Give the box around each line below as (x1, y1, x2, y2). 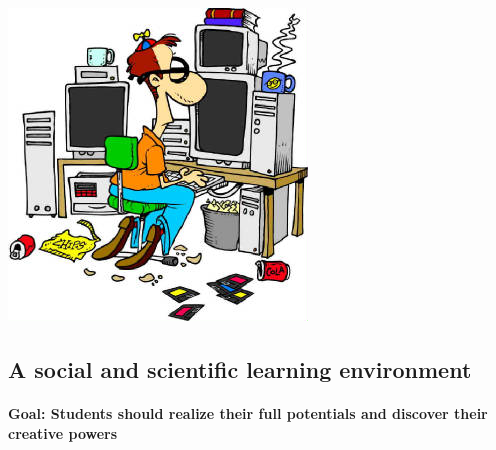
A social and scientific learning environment (8, 353, 472, 384)
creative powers (8, 422, 118, 443)
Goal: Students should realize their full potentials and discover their (8, 402, 488, 423)
